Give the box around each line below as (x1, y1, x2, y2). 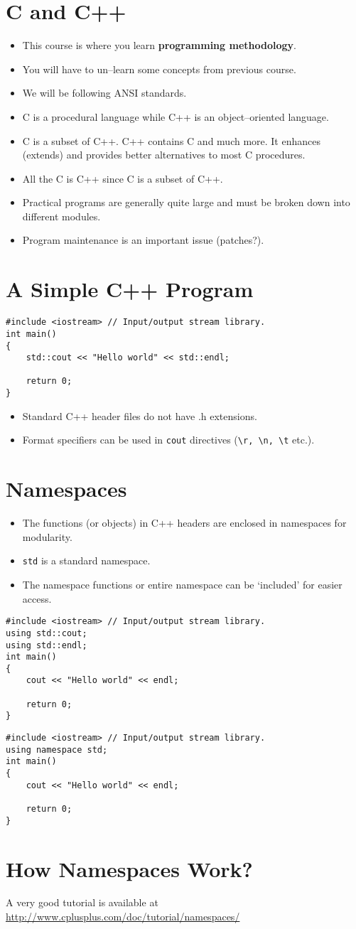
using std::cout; (6, 628, 87, 638)
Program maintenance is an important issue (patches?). (22, 232, 264, 247)
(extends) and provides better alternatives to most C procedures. (22, 147, 306, 162)
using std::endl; (6, 640, 87, 650)
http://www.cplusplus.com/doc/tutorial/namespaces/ (6, 909, 240, 924)
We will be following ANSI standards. (22, 85, 187, 100)
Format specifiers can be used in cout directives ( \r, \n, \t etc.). (22, 432, 315, 447)
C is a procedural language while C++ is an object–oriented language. (22, 109, 329, 124)
